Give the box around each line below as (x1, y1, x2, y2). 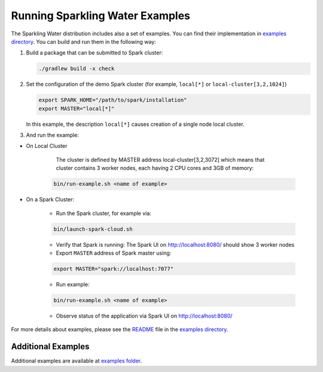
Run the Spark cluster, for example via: (56, 210, 152, 217)
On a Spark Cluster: (26, 196, 75, 203)
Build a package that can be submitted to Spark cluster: (26, 49, 163, 56)
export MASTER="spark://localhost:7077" (53, 265, 173, 272)
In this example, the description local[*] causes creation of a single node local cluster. (26, 120, 245, 128)
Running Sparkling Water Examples (11, 9, 191, 22)
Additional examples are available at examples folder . (11, 357, 142, 365)
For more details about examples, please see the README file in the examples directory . (11, 326, 228, 333)
